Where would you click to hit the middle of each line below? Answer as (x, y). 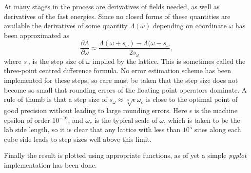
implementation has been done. (50, 165)
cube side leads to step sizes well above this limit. (78, 139)
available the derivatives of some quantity (66, 26)
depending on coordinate (190, 26)
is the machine (216, 110)
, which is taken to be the (202, 120)
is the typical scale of (126, 120)
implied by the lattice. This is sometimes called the (169, 61)
